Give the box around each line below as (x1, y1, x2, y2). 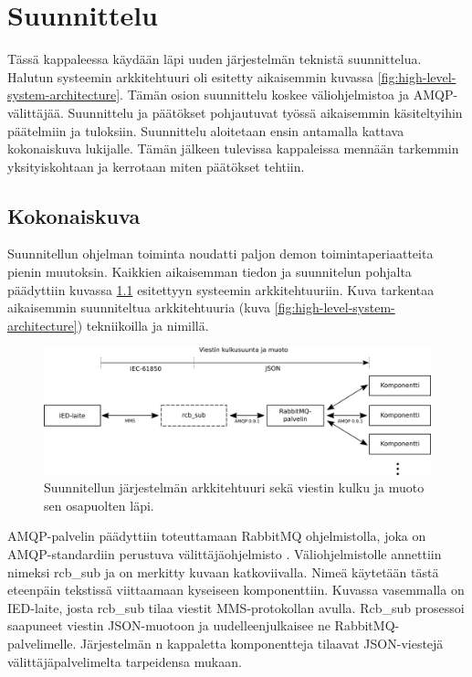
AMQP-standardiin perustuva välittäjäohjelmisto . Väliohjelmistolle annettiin (7, 544, 442, 563)
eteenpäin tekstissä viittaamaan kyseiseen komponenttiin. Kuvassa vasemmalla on (7, 580, 465, 599)
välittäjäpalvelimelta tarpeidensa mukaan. (7, 651, 242, 671)
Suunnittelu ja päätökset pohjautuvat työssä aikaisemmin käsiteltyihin (68, 102, 463, 122)
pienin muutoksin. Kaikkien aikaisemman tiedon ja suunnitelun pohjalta (7, 262, 412, 281)
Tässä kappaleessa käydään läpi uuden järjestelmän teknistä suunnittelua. (7, 49, 422, 69)
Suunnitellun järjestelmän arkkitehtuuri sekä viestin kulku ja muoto (44, 478, 425, 497)
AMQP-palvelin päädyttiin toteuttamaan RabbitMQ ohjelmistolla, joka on (7, 526, 426, 545)
